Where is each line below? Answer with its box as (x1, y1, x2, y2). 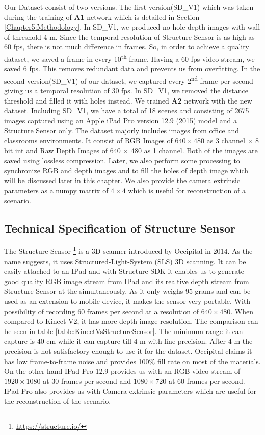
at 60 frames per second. (169, 375, 245, 386)
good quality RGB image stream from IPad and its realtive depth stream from (4, 275, 249, 286)
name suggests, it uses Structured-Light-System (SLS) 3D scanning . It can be (4, 255, 246, 266)
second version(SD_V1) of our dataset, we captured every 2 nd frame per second (4, 73, 253, 86)
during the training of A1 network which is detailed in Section (4, 11, 200, 22)
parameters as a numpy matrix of (4, 185, 109, 195)
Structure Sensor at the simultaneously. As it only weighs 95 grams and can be (4, 286, 251, 296)
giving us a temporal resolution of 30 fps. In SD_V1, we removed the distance (4, 85, 248, 96)
